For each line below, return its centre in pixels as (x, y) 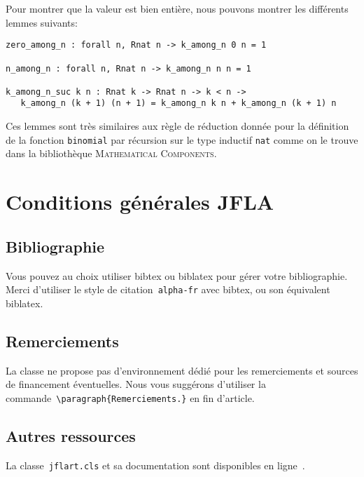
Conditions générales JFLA (140, 202)
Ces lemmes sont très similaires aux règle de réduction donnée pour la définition (177, 126)
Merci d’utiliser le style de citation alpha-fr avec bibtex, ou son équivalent (168, 289)
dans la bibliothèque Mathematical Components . (111, 153)
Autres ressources (71, 435)
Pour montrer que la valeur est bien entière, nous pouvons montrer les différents (177, 8)
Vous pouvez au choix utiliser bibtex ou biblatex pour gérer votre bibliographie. (177, 275)
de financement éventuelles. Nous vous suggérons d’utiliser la (136, 384)
